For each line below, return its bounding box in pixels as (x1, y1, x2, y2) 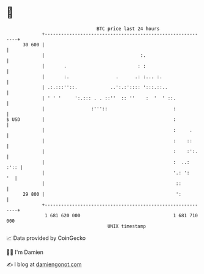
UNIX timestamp (107, 223, 147, 229)
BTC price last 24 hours (97, 26, 160, 32)
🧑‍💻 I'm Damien (6, 248, 44, 256)
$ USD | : (6, 116, 176, 123)
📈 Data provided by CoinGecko (6, 234, 86, 242)
